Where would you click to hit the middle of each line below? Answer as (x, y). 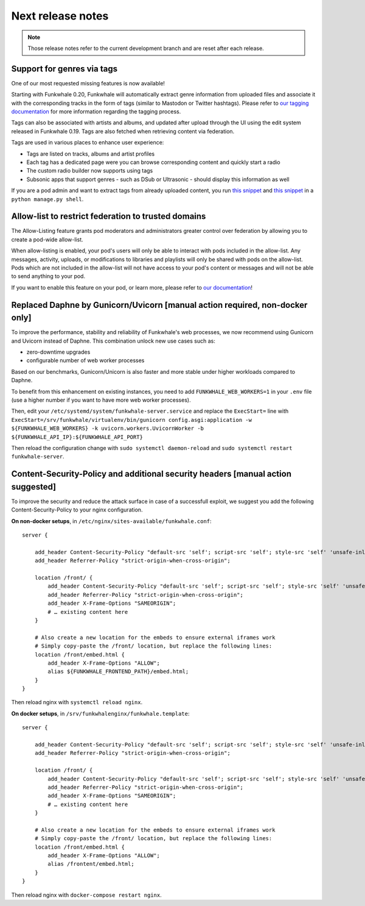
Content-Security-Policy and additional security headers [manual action (151, 474)
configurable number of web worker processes (85, 360)
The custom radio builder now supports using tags (90, 171)
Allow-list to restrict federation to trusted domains (109, 216)
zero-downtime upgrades (58, 352)
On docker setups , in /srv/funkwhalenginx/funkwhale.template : (100, 713)
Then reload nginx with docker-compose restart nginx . (87, 895)
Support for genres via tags (64, 69)
